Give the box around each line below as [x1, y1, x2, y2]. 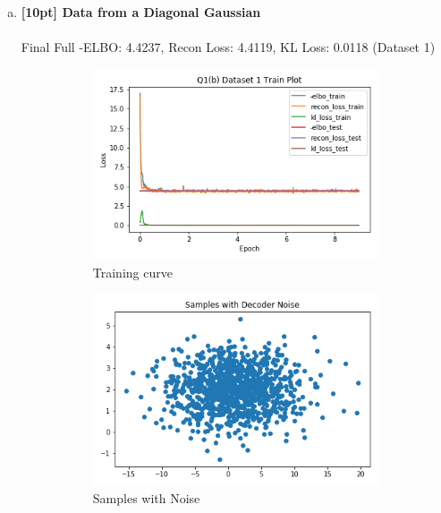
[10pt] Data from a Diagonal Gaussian [21, 3, 261, 21]
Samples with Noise [92, 488, 200, 507]
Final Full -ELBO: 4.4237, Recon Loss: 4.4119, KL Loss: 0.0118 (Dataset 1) [21, 38, 436, 56]
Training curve [92, 262, 173, 281]
